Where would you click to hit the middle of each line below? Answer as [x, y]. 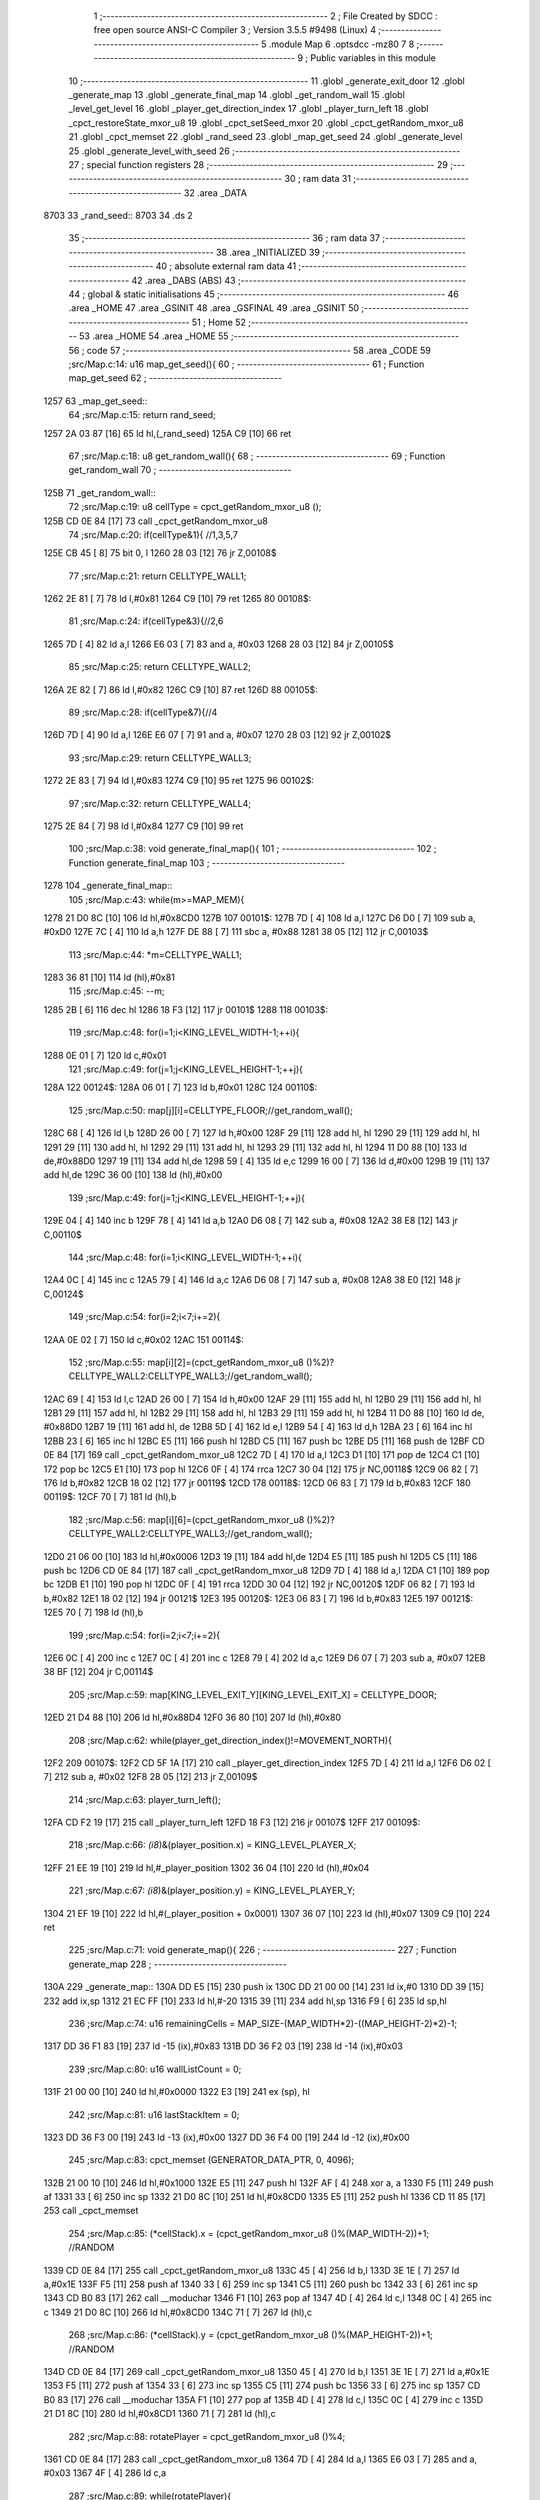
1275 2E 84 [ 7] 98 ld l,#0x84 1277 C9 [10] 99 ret [143, 826]
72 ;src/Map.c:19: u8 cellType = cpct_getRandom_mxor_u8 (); [195, 507]
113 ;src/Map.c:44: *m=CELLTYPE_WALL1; [155, 954]
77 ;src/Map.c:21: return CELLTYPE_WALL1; [157, 576]
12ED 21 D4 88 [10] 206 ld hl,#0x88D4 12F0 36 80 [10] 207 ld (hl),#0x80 [192, 1717]
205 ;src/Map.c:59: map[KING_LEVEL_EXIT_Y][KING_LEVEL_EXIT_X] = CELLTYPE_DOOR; [252, 1694]
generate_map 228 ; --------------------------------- [177, 1964]
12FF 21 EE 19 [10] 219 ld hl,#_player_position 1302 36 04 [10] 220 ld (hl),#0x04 [206, 1867]
